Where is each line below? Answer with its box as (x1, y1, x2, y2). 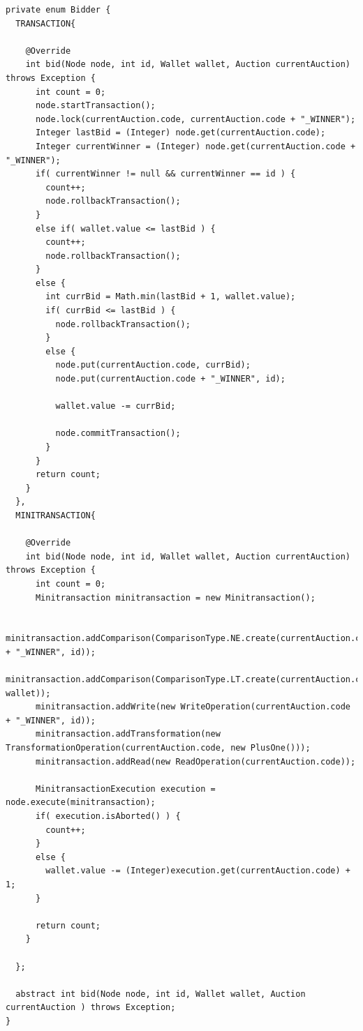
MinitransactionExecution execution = (35, 783, 216, 794)
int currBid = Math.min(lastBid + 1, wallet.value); (45, 292, 296, 302)
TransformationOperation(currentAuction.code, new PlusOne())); (6, 743, 311, 753)
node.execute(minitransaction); (6, 797, 156, 808)
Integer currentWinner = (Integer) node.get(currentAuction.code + (35, 141, 356, 151)
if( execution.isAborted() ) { (35, 811, 181, 822)
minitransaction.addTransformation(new (35, 729, 221, 739)
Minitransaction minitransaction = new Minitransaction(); (35, 592, 316, 603)
